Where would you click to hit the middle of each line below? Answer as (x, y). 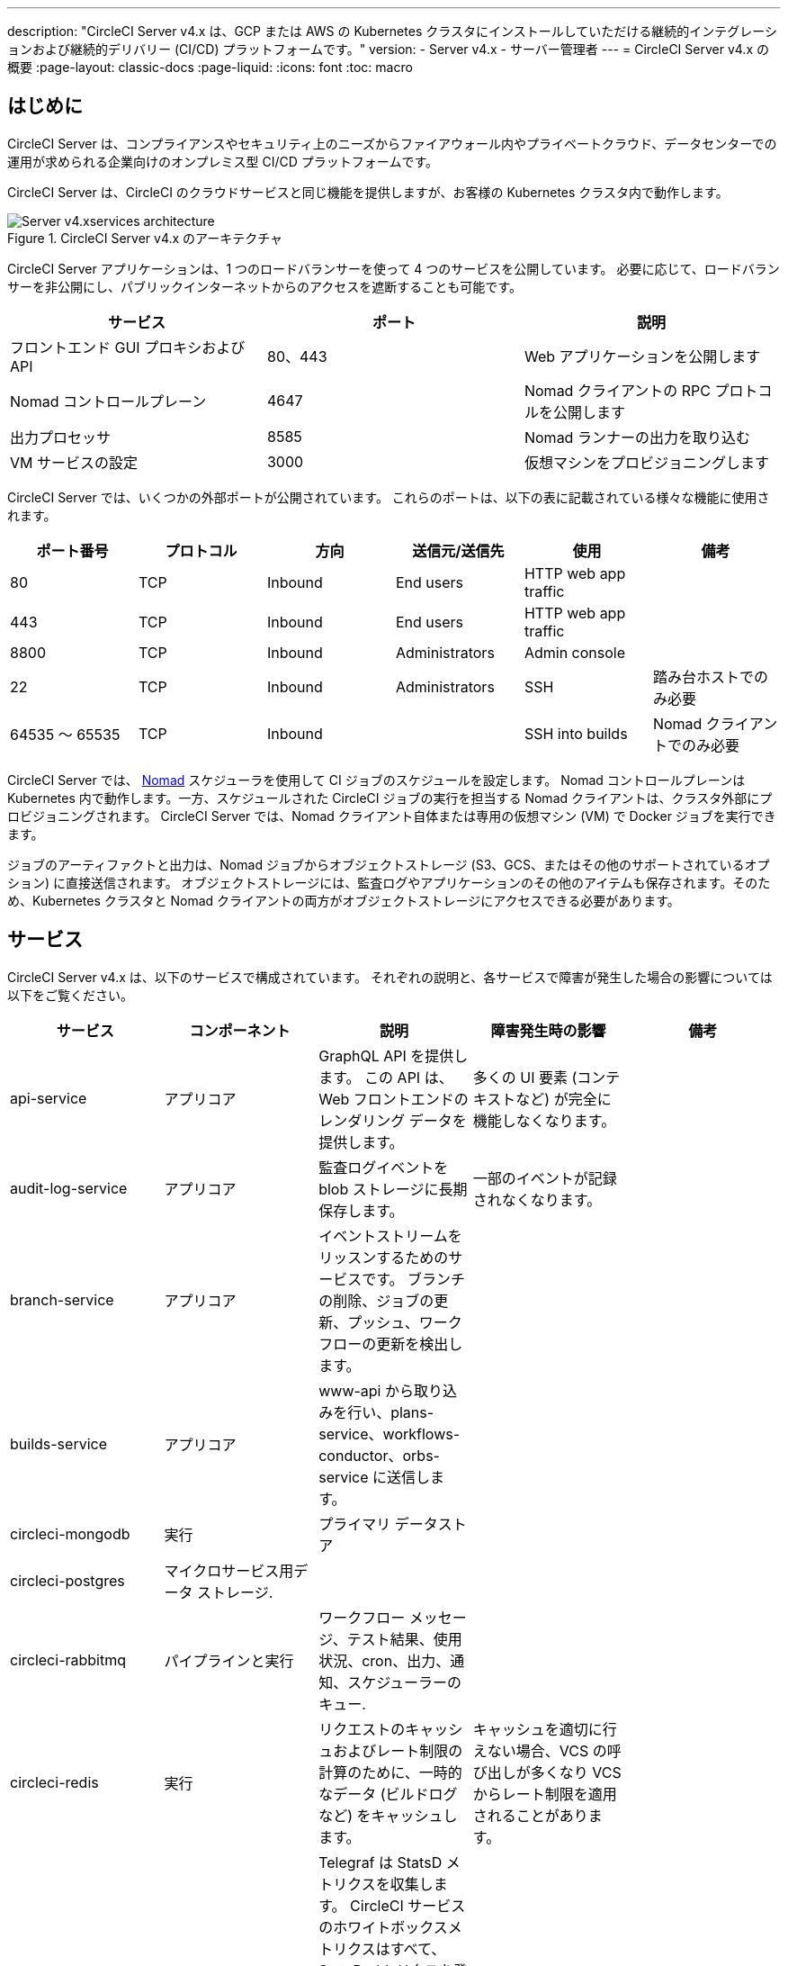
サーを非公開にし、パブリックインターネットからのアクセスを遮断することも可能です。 (264, 286)
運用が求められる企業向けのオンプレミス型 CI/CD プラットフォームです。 (223, 161)
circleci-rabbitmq (68, 1659)
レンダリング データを (393, 1120)
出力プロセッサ (61, 437)
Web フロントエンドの (394, 1099)
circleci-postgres (67, 1580)
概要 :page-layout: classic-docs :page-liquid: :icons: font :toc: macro (210, 67)
